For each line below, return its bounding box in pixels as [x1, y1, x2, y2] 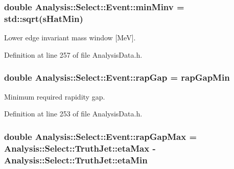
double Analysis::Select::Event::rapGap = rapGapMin [4, 71, 230, 84]
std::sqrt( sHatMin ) [4, 12, 83, 25]
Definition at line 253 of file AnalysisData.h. [4, 108, 143, 119]
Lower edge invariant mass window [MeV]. [4, 32, 136, 43]
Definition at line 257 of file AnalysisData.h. [4, 49, 143, 60]
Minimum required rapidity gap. [4, 91, 105, 102]
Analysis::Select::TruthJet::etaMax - [4, 141, 156, 154]
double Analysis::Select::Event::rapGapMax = [4, 130, 197, 142]
